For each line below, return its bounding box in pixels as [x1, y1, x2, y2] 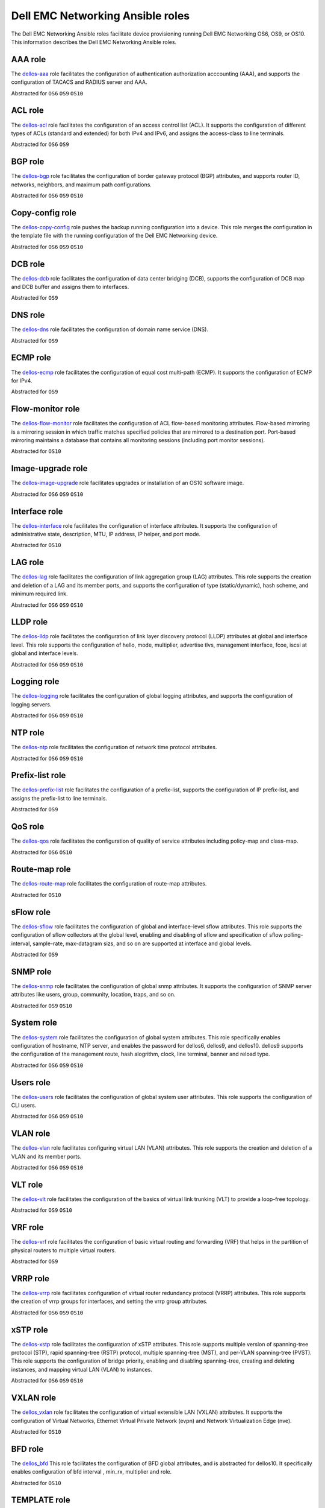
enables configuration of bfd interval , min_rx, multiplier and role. [11, 1468, 172, 1475]
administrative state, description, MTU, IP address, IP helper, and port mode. [11, 531, 201, 538]
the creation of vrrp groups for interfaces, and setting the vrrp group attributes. [11, 1297, 208, 1305]
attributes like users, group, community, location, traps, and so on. [11, 991, 176, 998]
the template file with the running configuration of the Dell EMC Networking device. [11, 232, 218, 239]
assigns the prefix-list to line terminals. [11, 794, 108, 802]
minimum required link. [11, 590, 68, 597]
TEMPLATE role [11, 1495, 70, 1505]
